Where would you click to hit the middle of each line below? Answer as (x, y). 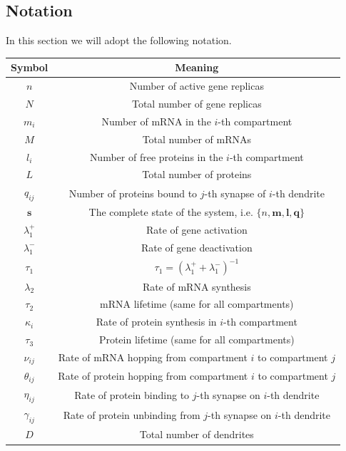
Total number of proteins (197, 174)
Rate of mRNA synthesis (197, 286)
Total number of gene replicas (197, 103)
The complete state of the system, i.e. (171, 212)
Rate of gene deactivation (197, 247)
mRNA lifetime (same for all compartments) (197, 304)
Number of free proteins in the (156, 156)
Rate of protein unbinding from (132, 415)
